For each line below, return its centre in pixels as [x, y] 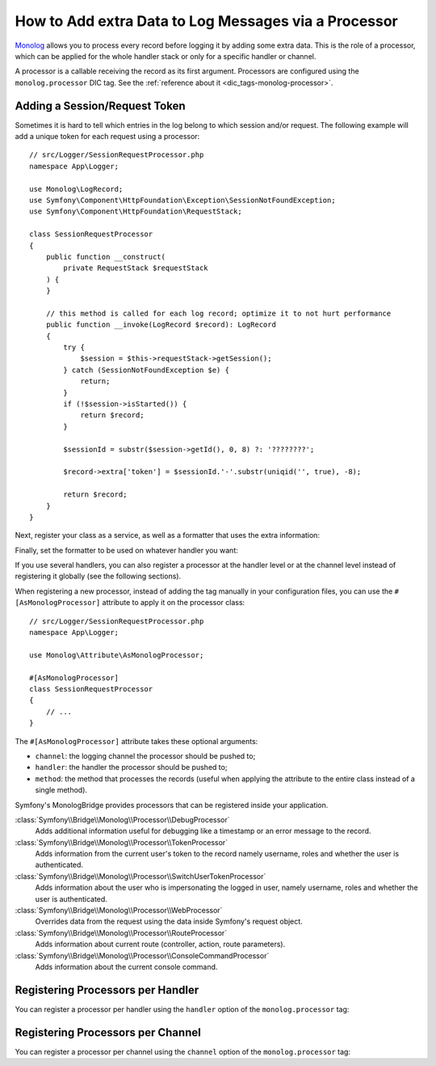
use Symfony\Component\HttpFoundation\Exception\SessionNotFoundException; [182, 200]
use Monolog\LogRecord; [76, 189]
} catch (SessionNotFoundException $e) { [147, 370]
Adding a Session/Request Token [100, 106]
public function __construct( [105, 256]
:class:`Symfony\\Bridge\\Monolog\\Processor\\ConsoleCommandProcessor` [142, 955]
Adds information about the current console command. [126, 967]
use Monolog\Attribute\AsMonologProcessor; [117, 655]
